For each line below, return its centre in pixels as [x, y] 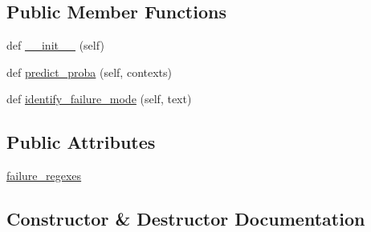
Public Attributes [81, 142]
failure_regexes [44, 176]
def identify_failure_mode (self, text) [99, 99]
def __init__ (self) [55, 45]
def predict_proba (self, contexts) [89, 72]
